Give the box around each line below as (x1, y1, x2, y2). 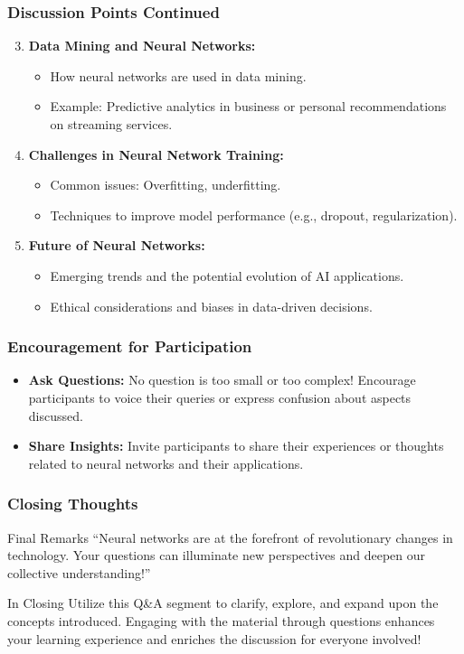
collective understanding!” (7, 563, 151, 582)
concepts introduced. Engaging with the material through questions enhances (7, 611, 435, 630)
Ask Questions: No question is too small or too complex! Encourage (28, 370, 416, 389)
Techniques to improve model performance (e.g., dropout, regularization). (50, 205, 458, 224)
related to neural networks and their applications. (28, 453, 304, 472)
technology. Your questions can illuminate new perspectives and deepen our (7, 546, 426, 565)
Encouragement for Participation (7, 335, 252, 358)
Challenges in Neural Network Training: (28, 145, 284, 163)
